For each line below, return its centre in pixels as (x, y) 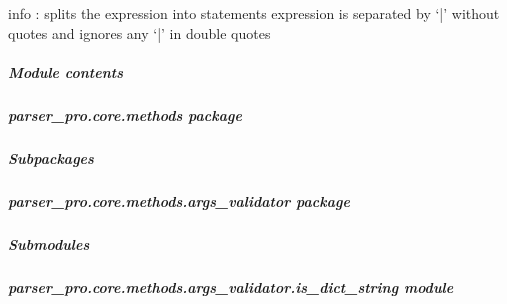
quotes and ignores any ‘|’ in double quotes (139, 32)
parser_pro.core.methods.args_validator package (179, 200)
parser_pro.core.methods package (125, 114)
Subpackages (51, 157)
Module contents (65, 71)
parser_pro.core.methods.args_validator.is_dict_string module (231, 286)
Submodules (49, 243)
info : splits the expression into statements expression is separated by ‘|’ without (254, 13)
